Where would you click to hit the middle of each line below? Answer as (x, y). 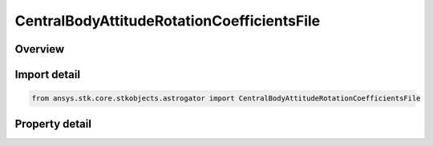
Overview (40, 49)
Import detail (47, 75)
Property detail (53, 124)
